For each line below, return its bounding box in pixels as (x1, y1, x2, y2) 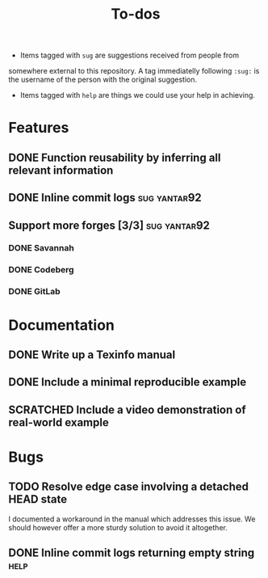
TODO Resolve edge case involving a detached (8, 480, 249, 494)
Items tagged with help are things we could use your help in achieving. (19, 91, 256, 100)
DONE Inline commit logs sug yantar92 (8, 191, 202, 205)
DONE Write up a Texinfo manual (8, 348, 176, 361)
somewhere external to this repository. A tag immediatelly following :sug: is (8, 66, 260, 76)
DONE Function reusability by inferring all (8, 150, 221, 164)
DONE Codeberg (8, 264, 74, 276)
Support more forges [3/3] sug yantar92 (8, 218, 210, 232)
